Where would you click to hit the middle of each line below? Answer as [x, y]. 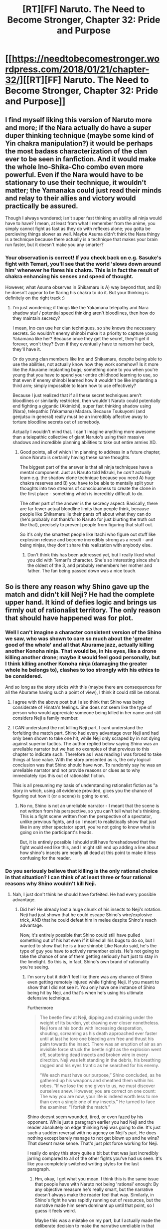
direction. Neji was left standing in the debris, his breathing [100, 1060]
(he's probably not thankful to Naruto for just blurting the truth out [87, 519]
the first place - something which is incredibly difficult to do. [82, 494]
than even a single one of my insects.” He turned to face [97, 1102]
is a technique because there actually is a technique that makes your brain [82, 239]
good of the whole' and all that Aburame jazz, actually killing [80, 645]
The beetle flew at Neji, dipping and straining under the [96, 1017]
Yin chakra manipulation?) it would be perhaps [79, 143]
